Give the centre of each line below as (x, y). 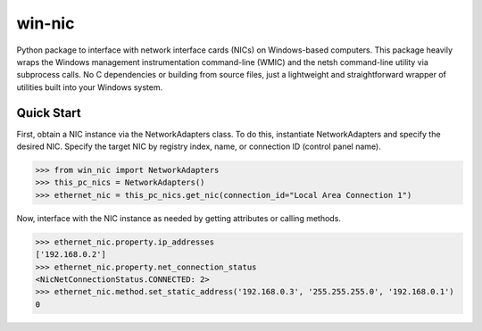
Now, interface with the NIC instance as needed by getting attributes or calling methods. (179, 218)
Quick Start (49, 113)
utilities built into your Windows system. (90, 87)
